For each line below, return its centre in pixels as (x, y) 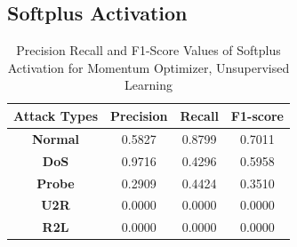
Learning (148, 85)
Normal (56, 138)
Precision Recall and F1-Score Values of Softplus (148, 50)
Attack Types (56, 115)
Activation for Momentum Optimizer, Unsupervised (148, 67)
